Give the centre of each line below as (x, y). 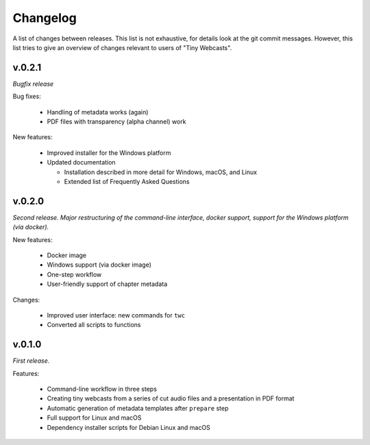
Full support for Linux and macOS (94, 418)
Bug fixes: (27, 97)
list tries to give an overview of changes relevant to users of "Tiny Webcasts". (122, 47)
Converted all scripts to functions (94, 325)
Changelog (45, 18)
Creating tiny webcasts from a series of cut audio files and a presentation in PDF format (171, 398)
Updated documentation (81, 163)
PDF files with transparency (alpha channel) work (116, 122)
